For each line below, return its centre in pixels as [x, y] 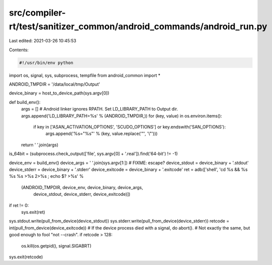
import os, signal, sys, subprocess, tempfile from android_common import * [85, 75]
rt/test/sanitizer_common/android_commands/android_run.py [138, 26]
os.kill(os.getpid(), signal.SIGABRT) [56, 246]
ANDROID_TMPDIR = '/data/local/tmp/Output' [54, 84]
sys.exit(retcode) [26, 257]
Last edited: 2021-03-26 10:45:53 [43, 41]
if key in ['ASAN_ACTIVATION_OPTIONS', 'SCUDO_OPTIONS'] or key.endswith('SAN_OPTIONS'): [129, 127]
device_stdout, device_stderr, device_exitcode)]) [82, 194]
